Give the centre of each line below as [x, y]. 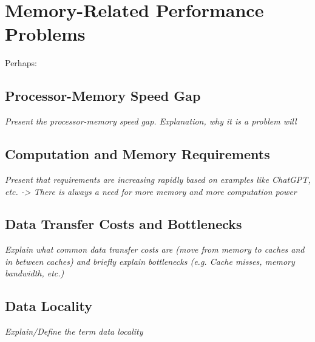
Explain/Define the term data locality [74, 331]
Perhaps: [21, 63]
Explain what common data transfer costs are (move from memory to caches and [155, 249]
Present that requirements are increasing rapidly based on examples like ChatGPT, [158, 179]
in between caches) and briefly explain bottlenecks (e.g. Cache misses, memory [150, 261]
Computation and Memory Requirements [137, 154]
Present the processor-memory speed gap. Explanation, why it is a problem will [151, 121]
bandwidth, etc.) [35, 273]
